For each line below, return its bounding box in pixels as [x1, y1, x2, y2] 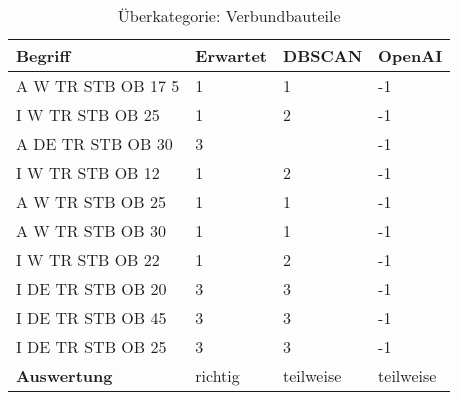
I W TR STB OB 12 [16, 161, 160, 184]
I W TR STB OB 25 [16, 103, 160, 126]
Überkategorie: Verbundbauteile [117, 4, 341, 27]
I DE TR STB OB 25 [16, 335, 167, 358]
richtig [195, 364, 240, 387]
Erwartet [195, 44, 268, 67]
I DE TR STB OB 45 [16, 306, 167, 329]
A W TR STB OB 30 [16, 219, 166, 242]
